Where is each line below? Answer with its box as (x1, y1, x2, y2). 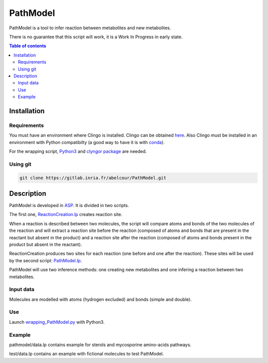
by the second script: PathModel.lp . (9, 257, 82, 263)
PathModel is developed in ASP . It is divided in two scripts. (9, 203, 129, 209)
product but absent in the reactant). (9, 241, 82, 247)
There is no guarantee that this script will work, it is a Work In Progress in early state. (9, 34, 183, 40)
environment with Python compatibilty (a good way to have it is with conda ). (9, 139, 165, 145)
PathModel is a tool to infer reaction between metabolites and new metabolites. (9, 25, 171, 31)
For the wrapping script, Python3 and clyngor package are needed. (9, 148, 147, 154)
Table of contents (9, 43, 47, 49)
